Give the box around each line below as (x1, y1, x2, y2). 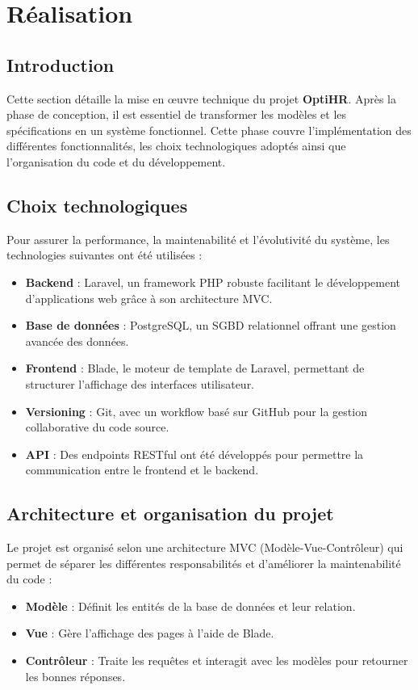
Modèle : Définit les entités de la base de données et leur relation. (25, 597, 356, 614)
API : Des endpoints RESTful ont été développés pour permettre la (25, 445, 364, 462)
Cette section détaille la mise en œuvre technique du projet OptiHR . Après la (6, 90, 397, 107)
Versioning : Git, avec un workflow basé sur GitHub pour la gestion (25, 402, 367, 419)
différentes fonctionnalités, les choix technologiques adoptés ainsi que (6, 137, 346, 154)
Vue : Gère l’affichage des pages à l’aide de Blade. (25, 625, 274, 642)
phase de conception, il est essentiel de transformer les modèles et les (6, 106, 347, 123)
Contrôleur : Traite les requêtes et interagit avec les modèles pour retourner (25, 652, 408, 669)
